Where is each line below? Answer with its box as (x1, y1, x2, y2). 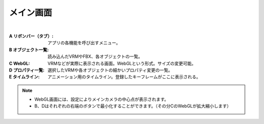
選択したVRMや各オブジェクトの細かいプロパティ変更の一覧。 (47, 67, 173, 73)
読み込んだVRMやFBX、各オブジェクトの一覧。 (47, 53, 143, 59)
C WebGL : (9, 60, 30, 66)
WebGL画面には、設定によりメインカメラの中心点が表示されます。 (34, 96, 169, 102)
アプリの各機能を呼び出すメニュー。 (47, 40, 121, 46)
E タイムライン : (9, 74, 40, 80)
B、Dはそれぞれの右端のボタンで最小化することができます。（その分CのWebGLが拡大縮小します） (34, 103, 232, 109)
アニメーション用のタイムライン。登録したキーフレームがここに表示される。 (47, 74, 201, 80)
